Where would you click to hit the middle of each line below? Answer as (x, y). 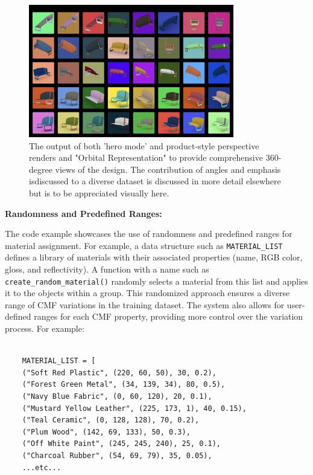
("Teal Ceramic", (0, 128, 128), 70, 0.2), (111, 420)
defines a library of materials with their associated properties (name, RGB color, (154, 257)
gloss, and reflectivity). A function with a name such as (107, 269)
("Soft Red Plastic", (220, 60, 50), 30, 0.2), (119, 373)
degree (41, 169)
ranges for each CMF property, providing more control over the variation (169, 316)
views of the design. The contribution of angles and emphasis (168, 169)
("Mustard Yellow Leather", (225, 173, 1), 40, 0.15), (134, 408)
